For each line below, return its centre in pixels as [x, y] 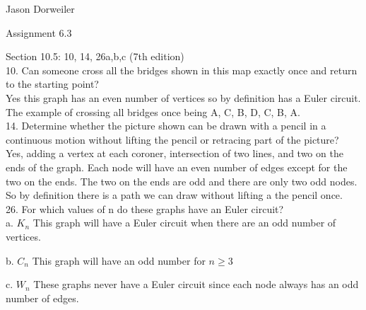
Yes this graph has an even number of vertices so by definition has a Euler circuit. [183, 97]
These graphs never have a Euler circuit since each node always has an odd [196, 284]
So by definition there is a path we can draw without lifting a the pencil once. [174, 195]
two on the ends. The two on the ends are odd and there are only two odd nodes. [182, 181]
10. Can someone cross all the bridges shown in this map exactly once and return [182, 70]
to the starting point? [52, 84]
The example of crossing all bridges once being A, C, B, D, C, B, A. [153, 111]
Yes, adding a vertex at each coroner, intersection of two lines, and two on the [175, 153]
